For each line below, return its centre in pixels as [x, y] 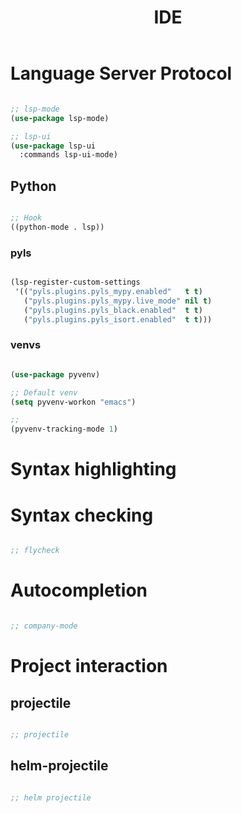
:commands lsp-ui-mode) [68, 155]
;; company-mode [44, 626]
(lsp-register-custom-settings [75, 282]
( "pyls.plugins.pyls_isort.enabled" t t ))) [118, 319]
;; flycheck [35, 551]
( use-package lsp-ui [53, 146]
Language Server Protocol [121, 73]
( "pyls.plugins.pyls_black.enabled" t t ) [113, 310]
